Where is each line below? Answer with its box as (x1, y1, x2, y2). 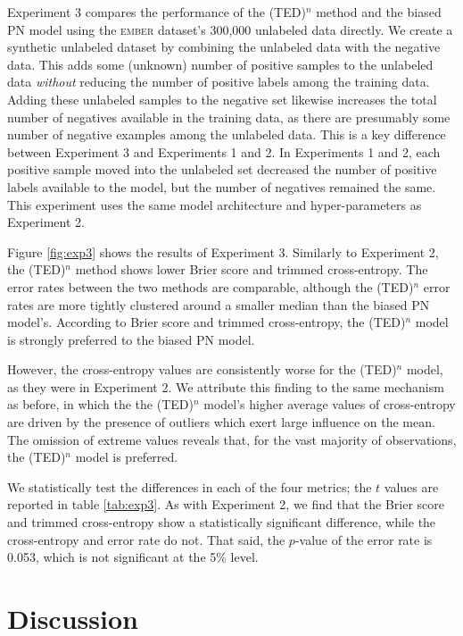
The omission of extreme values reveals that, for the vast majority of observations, (7, 430, 457, 448)
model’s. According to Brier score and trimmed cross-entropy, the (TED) (7, 313, 406, 331)
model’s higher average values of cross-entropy (203, 395, 456, 414)
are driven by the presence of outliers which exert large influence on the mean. (7, 413, 435, 431)
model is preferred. (75, 448, 178, 466)
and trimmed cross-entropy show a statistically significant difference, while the (7, 513, 436, 531)
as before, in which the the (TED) (7, 395, 194, 414)
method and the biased (316, 3, 442, 21)
